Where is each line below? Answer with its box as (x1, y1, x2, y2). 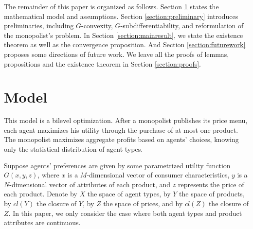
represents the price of (178, 179, 244, 189)
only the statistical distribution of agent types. (4, 144, 143, 154)
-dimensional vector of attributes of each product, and (9, 179, 171, 189)
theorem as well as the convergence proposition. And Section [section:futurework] (4, 39, 246, 50)
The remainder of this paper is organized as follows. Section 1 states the (4, 1, 219, 11)
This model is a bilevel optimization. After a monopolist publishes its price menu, (4, 115, 248, 125)
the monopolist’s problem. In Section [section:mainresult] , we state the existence (4, 30, 243, 40)
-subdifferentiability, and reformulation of (120, 20, 244, 31)
